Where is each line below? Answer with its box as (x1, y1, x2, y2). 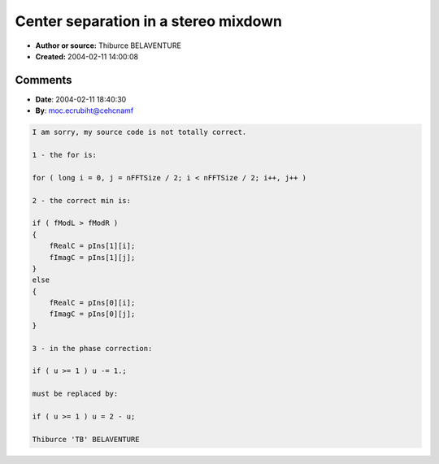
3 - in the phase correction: (32, 344, 153, 353)
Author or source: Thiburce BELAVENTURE (35, 41, 182, 50)
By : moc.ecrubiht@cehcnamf (35, 106, 134, 115)
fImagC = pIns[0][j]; (49, 310, 136, 319)
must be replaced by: (32, 389, 119, 398)
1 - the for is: (32, 150, 98, 159)
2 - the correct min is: (32, 196, 132, 205)
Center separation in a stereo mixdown (15, 12, 282, 30)
